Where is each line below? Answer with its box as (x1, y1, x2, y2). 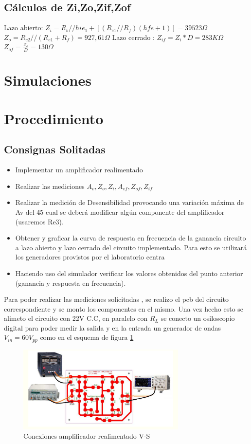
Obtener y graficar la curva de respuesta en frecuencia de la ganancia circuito (15, 233, 246, 243)
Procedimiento (4, 108, 104, 128)
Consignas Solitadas (4, 142, 106, 157)
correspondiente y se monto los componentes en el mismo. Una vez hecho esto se (4, 303, 244, 314)
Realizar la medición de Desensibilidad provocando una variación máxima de (15, 197, 244, 207)
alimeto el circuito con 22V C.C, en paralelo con (4, 313, 148, 323)
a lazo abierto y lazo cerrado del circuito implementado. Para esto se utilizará (15, 242, 247, 252)
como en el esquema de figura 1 (40, 332, 134, 342)
